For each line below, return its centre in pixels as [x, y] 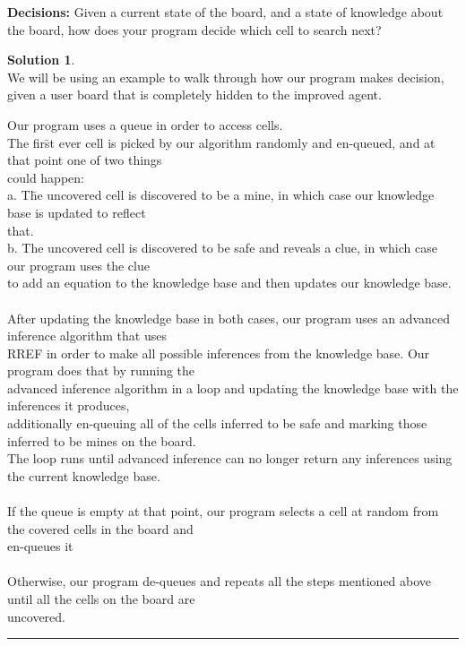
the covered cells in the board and [100, 528]
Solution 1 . [41, 60]
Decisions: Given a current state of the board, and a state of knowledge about [225, 12]
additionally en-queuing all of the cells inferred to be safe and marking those [217, 423]
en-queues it [40, 546]
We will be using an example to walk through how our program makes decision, [226, 77]
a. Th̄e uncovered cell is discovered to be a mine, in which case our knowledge [221, 195]
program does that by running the [101, 370]
